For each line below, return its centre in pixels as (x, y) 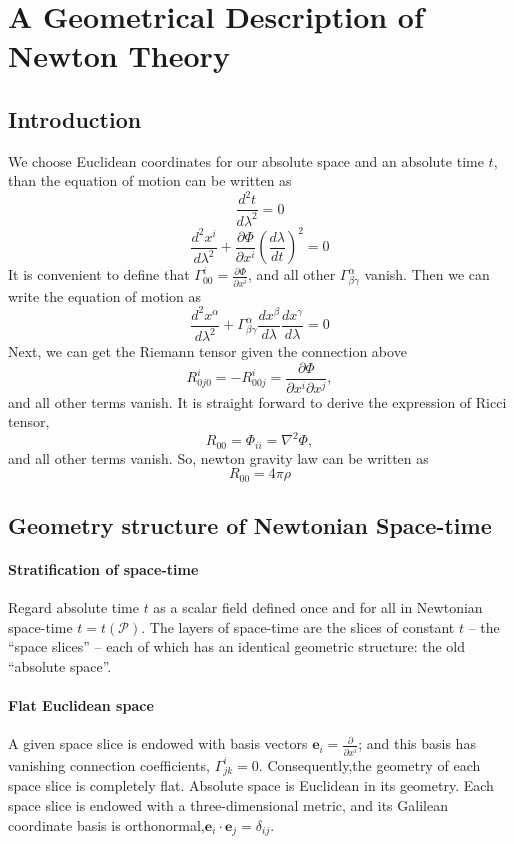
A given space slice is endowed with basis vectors (158, 743)
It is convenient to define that (99, 274)
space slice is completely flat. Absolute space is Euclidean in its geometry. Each (251, 785)
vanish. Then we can (427, 274)
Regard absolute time (73, 607)
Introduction (75, 118)
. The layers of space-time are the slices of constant (298, 626)
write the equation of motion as (105, 295)
